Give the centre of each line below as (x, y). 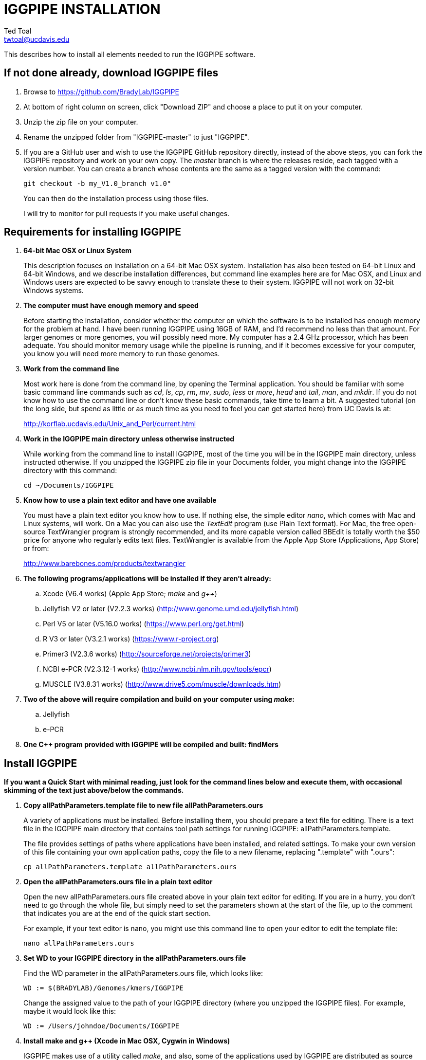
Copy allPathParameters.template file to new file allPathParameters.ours (143, 805)
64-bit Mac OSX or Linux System (78, 251)
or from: (36, 548)
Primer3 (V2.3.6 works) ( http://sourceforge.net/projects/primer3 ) (147, 654)
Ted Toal (18, 31)
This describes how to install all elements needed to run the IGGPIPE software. (130, 54)
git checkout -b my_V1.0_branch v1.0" (97, 183)
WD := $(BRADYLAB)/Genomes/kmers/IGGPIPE (103, 988)
